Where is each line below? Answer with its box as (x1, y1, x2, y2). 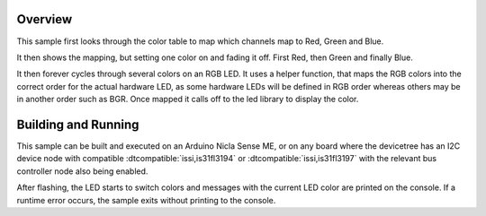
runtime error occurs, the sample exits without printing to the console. (16, 194, 276, 205)
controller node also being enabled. (16, 166, 148, 177)
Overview (16, 12, 73, 27)
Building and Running (16, 117, 139, 132)
